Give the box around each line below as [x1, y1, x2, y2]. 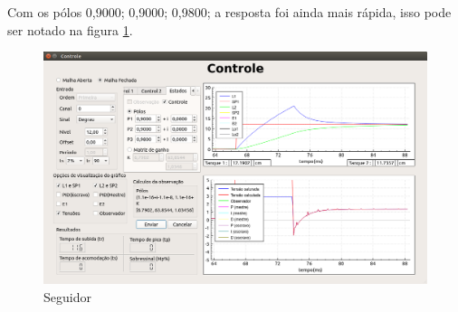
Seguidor [43, 287, 91, 306]
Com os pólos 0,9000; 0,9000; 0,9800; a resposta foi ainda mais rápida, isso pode [7, 3, 452, 21]
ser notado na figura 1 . [7, 20, 133, 39]
